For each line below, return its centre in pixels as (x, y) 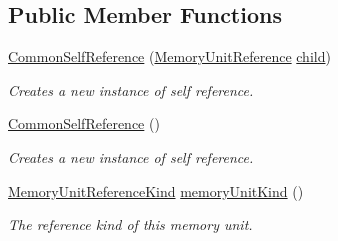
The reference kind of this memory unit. (130, 224)
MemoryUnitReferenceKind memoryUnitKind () (156, 190)
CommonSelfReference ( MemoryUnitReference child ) (169, 56)
